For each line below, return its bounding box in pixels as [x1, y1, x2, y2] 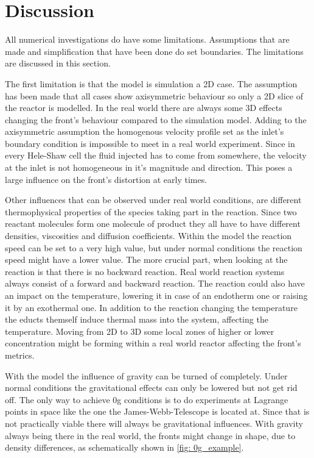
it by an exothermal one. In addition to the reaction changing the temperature [5, 301, 298, 313]
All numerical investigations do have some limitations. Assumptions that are [5, 33, 290, 46]
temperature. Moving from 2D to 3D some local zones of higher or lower [5, 324, 274, 337]
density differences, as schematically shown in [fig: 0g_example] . [5, 441, 244, 454]
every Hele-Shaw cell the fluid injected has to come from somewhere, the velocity [5, 149, 307, 162]
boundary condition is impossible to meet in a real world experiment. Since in [5, 137, 295, 149]
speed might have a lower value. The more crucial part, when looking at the [5, 253, 288, 266]
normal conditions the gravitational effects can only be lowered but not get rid [5, 381, 298, 394]
